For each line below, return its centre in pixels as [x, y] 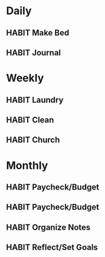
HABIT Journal [34, 52]
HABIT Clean [30, 120]
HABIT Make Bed [38, 33]
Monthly [27, 165]
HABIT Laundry [35, 100]
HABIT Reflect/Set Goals [52, 247]
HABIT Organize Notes [48, 227]
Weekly [25, 78]
